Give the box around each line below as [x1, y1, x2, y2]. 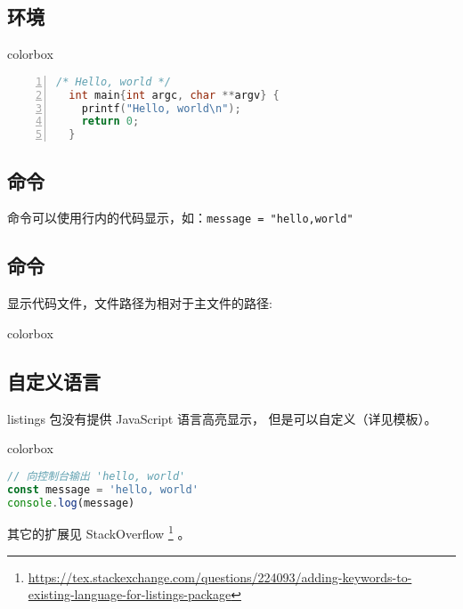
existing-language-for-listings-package [28, 585, 231, 604]
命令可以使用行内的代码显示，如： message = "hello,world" [7, 208, 353, 227]
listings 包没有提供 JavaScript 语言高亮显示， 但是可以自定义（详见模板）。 [7, 409, 437, 427]
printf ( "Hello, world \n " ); [81, 101, 241, 115]
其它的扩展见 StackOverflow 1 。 [7, 522, 191, 543]
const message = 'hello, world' [7, 483, 199, 496]
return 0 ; [81, 115, 140, 128]
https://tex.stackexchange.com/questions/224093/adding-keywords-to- [28, 567, 412, 586]
